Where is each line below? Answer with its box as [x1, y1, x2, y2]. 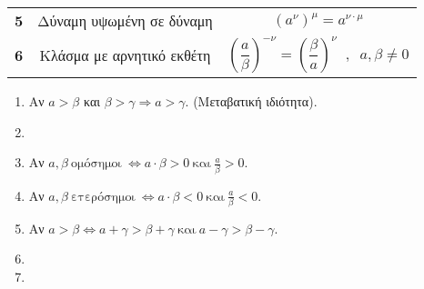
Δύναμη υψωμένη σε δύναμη [37, 10, 213, 31]
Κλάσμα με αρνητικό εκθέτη [39, 45, 211, 65]
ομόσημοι [70, 157, 122, 171]
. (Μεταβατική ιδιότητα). [185, 92, 318, 110]
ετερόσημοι [70, 190, 136, 204]
